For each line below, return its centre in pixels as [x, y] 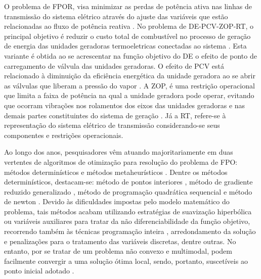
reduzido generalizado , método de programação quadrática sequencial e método [128, 191]
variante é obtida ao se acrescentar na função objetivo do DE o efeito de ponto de [130, 55]
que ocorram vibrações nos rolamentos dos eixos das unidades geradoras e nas [125, 105]
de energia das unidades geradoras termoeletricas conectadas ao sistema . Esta [125, 46]
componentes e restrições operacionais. [64, 135]
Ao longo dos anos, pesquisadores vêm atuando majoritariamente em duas [119, 152]
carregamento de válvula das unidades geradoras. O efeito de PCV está [114, 65]
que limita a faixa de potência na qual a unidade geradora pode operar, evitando [129, 95]
